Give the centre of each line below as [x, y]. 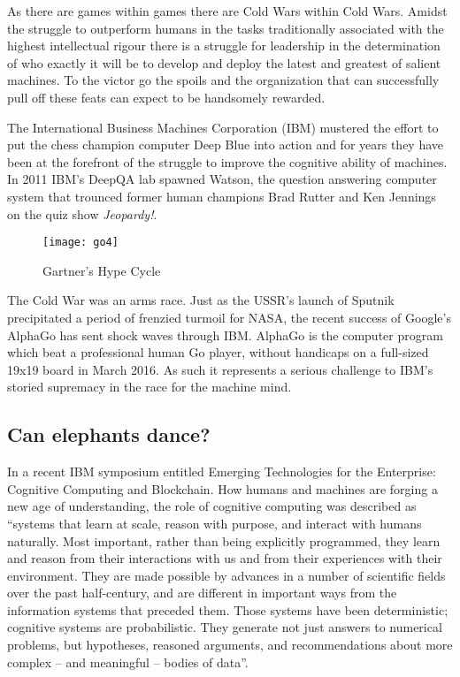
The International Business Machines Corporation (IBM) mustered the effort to [223, 127]
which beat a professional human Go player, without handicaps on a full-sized [218, 352]
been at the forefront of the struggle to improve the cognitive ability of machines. [227, 161]
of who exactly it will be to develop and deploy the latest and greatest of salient [224, 62]
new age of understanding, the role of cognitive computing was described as [212, 506]
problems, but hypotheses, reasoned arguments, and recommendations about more [230, 645]
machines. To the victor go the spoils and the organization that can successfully [223, 80]
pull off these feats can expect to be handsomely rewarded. [166, 97]
